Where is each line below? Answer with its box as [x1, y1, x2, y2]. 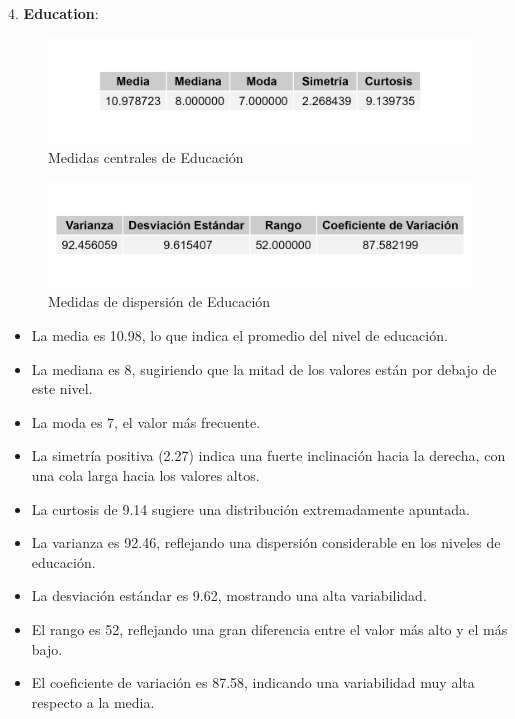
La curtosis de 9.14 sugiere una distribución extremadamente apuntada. [31, 498, 470, 519]
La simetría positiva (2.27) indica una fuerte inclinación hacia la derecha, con [31, 445, 506, 466]
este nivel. [31, 378, 93, 399]
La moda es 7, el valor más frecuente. [31, 411, 261, 432]
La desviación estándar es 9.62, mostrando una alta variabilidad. [31, 585, 427, 606]
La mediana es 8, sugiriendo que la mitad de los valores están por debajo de [31, 358, 497, 379]
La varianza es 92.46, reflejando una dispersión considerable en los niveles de [31, 532, 501, 553]
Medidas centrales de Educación [48, 147, 244, 168]
